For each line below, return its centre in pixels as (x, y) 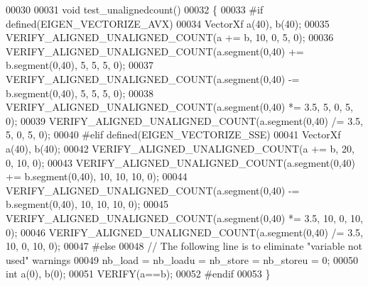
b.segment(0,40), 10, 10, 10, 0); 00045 (87, 204)
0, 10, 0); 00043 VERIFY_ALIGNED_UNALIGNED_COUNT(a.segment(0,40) (181, 162)
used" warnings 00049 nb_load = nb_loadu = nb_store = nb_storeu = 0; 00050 (182, 259)
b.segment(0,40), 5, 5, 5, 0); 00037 (80, 65)
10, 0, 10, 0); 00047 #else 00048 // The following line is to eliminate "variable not (184, 246)
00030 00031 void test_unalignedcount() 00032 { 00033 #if (135, 9)
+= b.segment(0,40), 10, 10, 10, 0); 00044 (97, 176)
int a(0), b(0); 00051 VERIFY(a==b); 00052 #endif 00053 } (138, 274)
